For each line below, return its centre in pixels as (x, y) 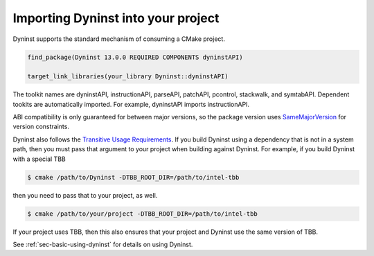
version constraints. (41, 127)
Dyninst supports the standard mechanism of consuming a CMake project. (119, 39)
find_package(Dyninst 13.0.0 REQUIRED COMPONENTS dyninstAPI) (135, 57)
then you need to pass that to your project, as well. (85, 195)
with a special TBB (39, 159)
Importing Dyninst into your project (116, 18)
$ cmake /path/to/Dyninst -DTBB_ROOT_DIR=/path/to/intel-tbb (133, 177)
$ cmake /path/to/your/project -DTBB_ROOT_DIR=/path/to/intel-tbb (142, 214)
